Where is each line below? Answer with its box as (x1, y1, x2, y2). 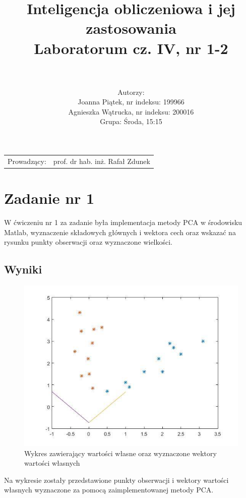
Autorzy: (117, 86, 145, 97)
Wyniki (4, 261, 42, 277)
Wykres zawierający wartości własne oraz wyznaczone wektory (24, 448, 217, 458)
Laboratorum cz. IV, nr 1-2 (34, 37, 228, 58)
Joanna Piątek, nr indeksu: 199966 (78, 96, 184, 107)
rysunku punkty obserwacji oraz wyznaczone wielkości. (4, 237, 173, 247)
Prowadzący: (8, 155, 46, 166)
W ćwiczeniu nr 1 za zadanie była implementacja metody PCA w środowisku (4, 217, 242, 228)
